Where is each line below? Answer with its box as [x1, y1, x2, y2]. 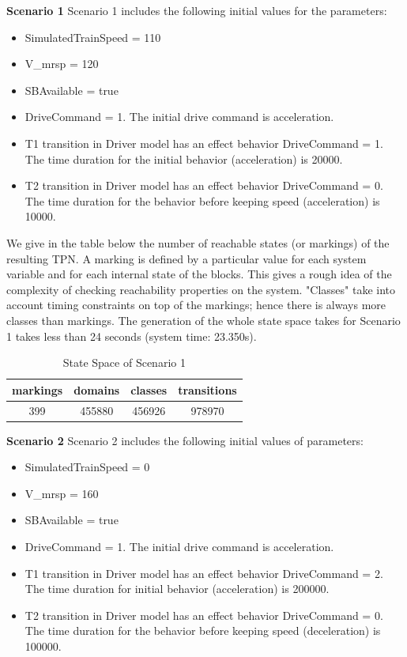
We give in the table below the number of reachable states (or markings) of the [6, 234, 390, 251]
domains [73, 381, 120, 398]
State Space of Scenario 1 [62, 354, 186, 371]
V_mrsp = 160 [24, 485, 99, 501]
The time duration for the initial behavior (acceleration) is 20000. [24, 150, 343, 167]
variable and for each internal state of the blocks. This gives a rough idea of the [6, 266, 392, 282]
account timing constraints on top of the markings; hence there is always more [6, 296, 386, 313]
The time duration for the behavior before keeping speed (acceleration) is [24, 192, 380, 209]
